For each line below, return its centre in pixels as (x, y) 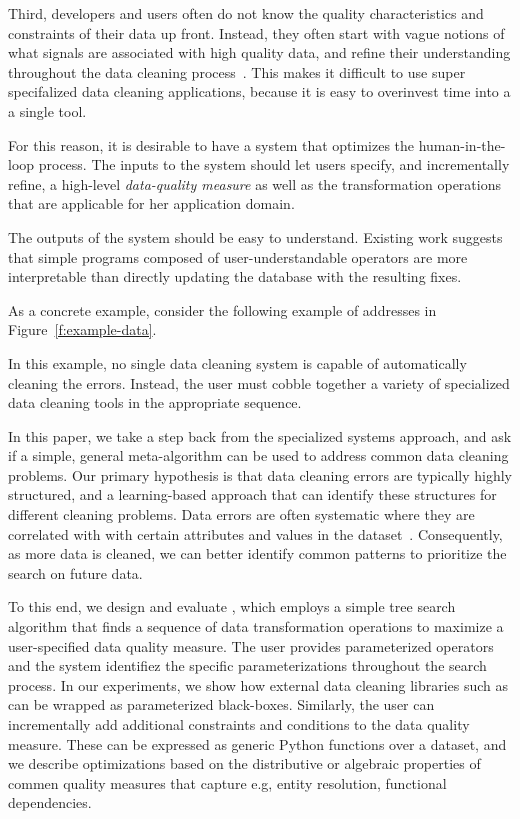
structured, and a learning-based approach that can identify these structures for (252, 494)
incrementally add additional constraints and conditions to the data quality (239, 724)
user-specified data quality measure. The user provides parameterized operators (251, 645)
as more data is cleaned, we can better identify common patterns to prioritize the (257, 553)
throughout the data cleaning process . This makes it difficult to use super (237, 71)
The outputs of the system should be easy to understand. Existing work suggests (255, 236)
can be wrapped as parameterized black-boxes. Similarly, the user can (221, 704)
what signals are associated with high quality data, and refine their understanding (259, 52)
